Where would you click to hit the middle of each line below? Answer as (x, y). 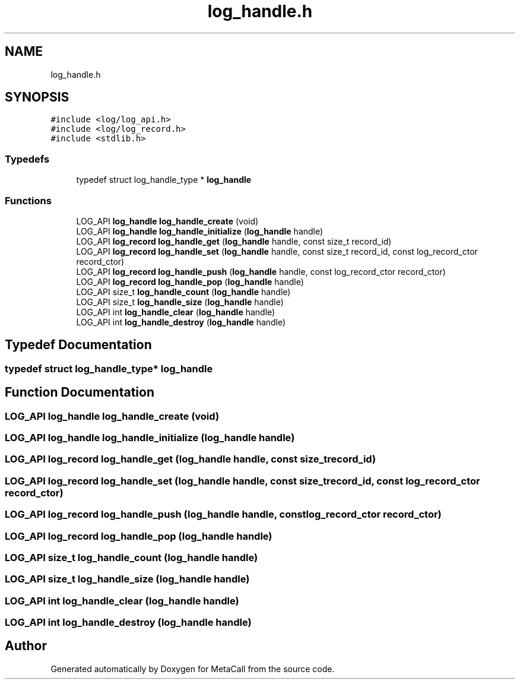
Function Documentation (80, 392)
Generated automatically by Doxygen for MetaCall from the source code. (193, 669)
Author (26, 646)
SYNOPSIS (37, 97)
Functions (28, 200)
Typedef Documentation (78, 345)
